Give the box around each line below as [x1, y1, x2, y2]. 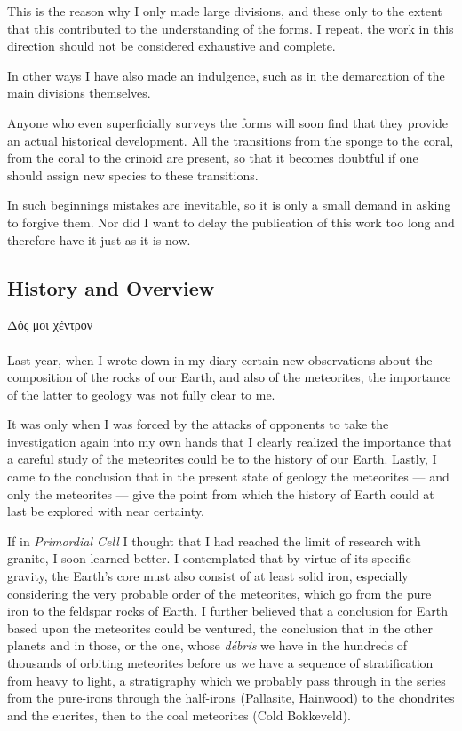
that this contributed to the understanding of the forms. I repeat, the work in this [7, 19, 454, 37]
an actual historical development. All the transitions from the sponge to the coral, [7, 131, 454, 149]
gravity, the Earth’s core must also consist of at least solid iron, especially [7, 567, 409, 585]
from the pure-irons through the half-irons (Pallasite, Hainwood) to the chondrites [7, 688, 455, 707]
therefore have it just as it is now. [7, 230, 191, 249]
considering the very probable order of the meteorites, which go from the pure [7, 584, 432, 602]
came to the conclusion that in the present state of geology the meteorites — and [7, 467, 450, 486]
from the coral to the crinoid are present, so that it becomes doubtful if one [7, 148, 418, 167]
